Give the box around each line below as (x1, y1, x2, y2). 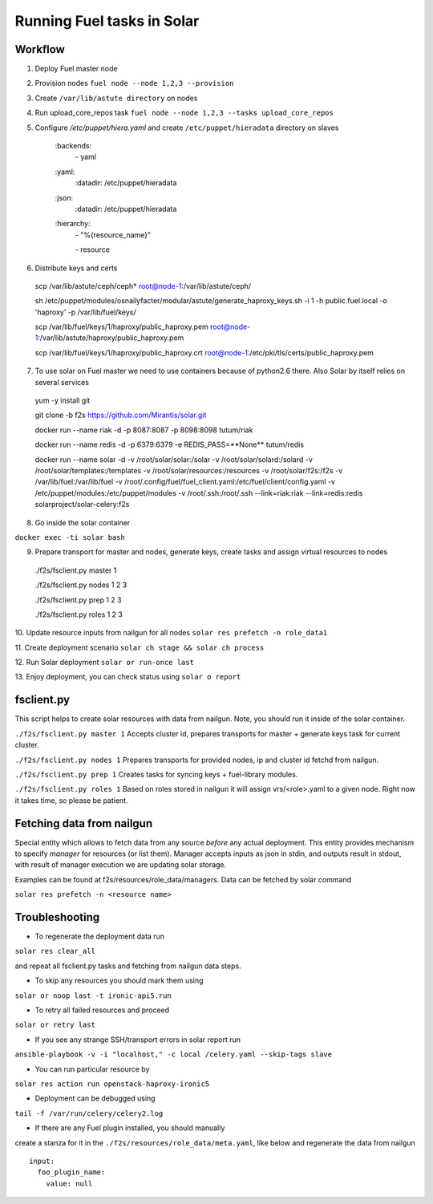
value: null (45, 1179, 93, 1188)
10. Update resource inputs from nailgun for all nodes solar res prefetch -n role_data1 (14, 628, 328, 638)
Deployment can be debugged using (34, 1093, 156, 1103)
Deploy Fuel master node (34, 64, 118, 74)
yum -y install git (34, 395, 91, 405)
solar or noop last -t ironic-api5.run (14, 991, 172, 1000)
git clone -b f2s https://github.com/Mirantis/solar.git (34, 410, 207, 420)
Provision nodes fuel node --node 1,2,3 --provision (34, 79, 234, 88)
